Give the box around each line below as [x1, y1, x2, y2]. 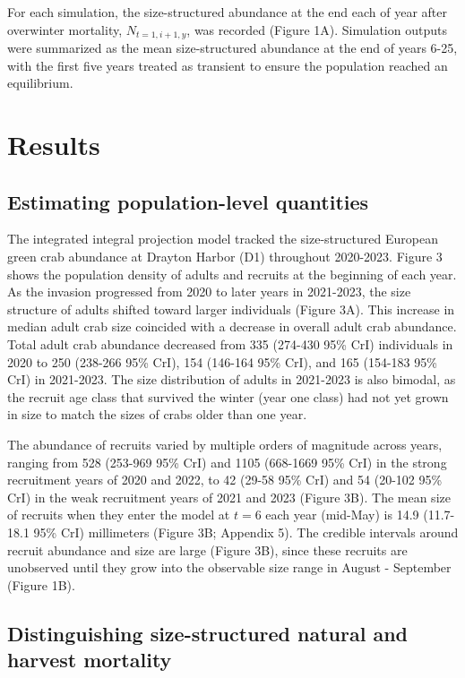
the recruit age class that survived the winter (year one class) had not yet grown [7, 387, 449, 406]
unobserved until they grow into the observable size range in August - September [7, 558, 452, 577]
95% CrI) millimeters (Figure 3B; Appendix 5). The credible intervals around [33, 522, 459, 541]
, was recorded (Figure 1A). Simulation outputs [186, 20, 447, 39]
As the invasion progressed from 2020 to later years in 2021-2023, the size [7, 282, 411, 301]
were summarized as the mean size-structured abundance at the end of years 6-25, [7, 39, 458, 57]
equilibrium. [7, 73, 73, 92]
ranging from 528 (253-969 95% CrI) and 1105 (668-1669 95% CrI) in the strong [7, 452, 447, 471]
